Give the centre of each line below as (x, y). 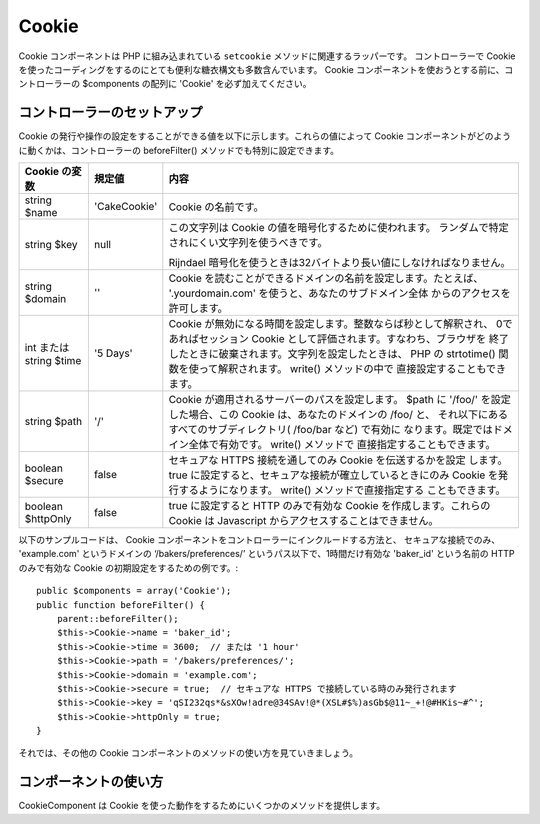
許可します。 (198, 308)
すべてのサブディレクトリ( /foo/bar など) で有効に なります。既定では (331, 430)
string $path (53, 422)
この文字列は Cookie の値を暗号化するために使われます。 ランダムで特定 (338, 228)
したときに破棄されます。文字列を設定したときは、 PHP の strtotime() (332, 354)
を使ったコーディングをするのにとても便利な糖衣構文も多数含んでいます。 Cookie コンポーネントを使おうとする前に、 (261, 69)
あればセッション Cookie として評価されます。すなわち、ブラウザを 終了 (339, 339)
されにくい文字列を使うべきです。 (248, 243)
